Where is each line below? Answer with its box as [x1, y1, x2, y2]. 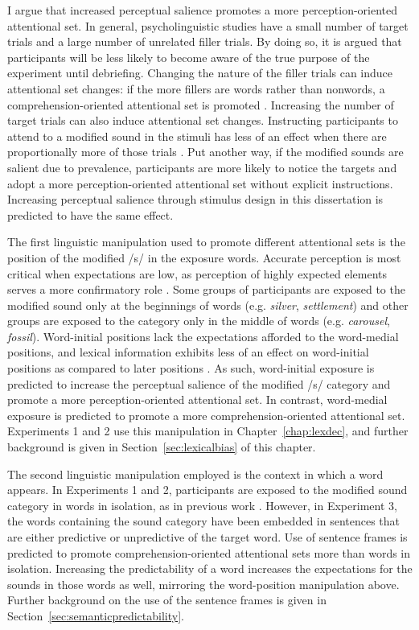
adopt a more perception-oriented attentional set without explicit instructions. [7, 175, 393, 191]
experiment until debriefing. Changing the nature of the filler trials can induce [7, 64, 393, 81]
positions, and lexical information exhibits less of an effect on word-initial [7, 344, 369, 360]
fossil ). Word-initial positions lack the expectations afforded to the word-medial [7, 327, 399, 344]
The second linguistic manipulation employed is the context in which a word [7, 465, 384, 482]
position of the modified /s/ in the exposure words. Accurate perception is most [7, 249, 401, 266]
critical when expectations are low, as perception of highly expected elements [7, 265, 388, 282]
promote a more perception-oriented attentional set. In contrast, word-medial [7, 391, 388, 408]
